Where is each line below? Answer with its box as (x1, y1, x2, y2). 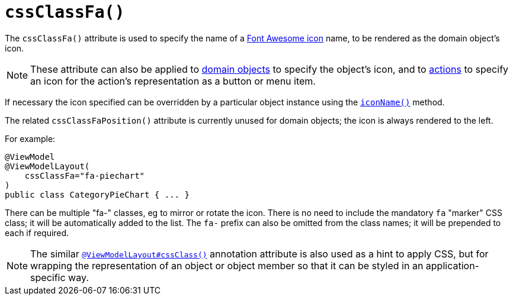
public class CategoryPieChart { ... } (5, 189, 190, 199)
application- (425, 259, 479, 272)
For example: (5, 133, 56, 144)
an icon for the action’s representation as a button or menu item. (30, 75, 316, 87)
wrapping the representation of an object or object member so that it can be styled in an (30, 259, 424, 272)
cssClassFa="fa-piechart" (24, 170, 145, 180)
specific (30, 271, 66, 283)
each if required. (5, 227, 69, 238)
